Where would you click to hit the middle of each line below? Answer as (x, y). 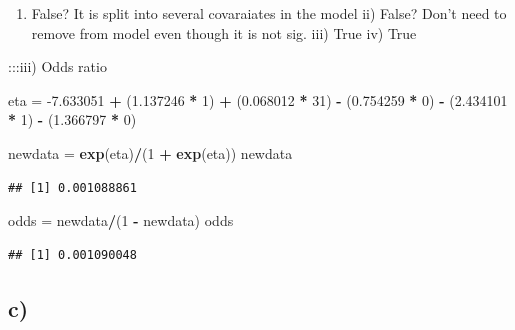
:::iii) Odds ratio (57, 66)
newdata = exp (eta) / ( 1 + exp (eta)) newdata (150, 152)
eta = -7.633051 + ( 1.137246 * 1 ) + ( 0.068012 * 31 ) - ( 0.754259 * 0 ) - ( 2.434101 (258, 99)
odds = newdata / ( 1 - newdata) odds (121, 220)
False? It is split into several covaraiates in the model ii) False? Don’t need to (269, 13)
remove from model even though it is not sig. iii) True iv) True (224, 32)
